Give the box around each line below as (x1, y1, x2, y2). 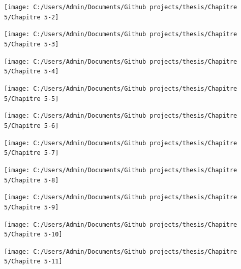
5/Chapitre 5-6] (4, 122, 59, 129)
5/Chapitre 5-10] (4, 231, 63, 238)
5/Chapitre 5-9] (4, 203, 59, 211)
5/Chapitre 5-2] (4, 13, 59, 21)
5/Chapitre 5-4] (4, 68, 59, 75)
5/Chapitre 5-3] (4, 40, 59, 48)
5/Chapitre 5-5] (4, 95, 59, 102)
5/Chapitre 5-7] (4, 149, 59, 157)
